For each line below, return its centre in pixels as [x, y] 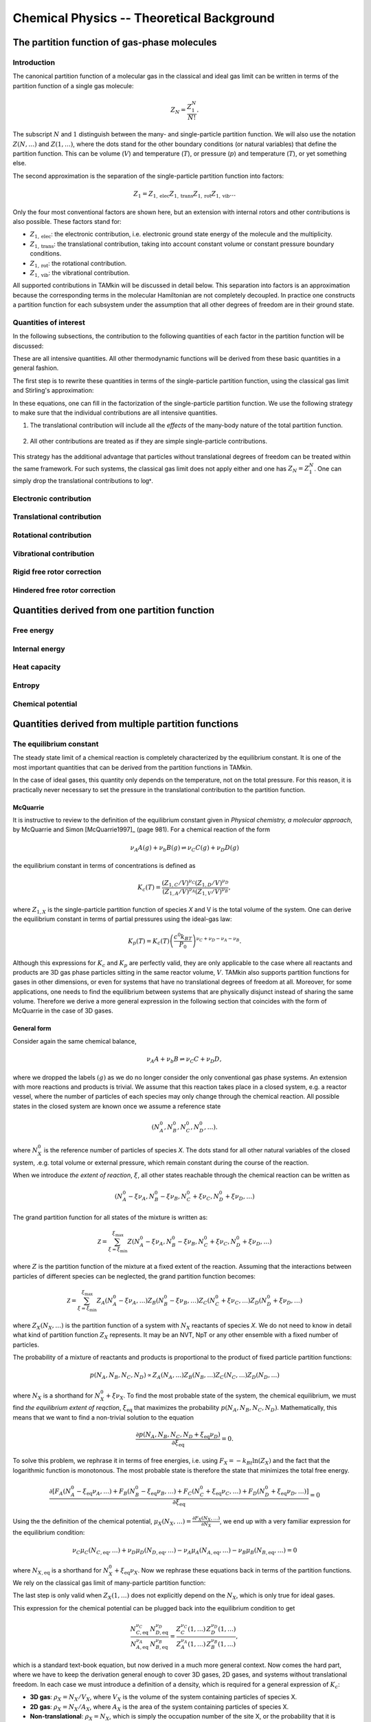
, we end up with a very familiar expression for [285, 1521]
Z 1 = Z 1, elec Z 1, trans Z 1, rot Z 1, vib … [185, 195]
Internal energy [39, 649]
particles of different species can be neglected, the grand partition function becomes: [134, 1276]
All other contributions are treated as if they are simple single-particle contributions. [149, 441]
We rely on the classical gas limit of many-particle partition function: [109, 1583]
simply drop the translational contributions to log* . [83, 481]
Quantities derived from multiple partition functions [126, 724]
